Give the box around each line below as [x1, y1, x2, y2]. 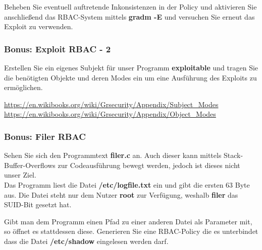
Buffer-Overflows [4, 159, 56, 170]
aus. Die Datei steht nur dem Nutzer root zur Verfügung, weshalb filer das [4, 189, 238, 200]
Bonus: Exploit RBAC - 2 [4, 42, 111, 55]
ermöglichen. [4, 82, 43, 93]
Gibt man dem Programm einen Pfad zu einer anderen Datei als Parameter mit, [4, 216, 252, 226]
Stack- [224, 150, 243, 160]
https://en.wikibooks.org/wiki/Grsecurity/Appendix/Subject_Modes [4, 99, 219, 109]
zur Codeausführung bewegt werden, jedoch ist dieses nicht [58, 159, 240, 170]
